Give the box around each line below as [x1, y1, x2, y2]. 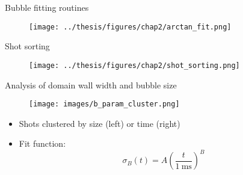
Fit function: [19, 137, 66, 150]
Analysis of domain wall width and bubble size [5, 78, 177, 91]
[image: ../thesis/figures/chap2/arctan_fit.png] [29, 22, 232, 31]
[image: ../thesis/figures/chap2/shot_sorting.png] [29, 61, 240, 70]
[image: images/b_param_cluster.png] [29, 100, 180, 109]
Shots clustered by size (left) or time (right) [19, 117, 180, 129]
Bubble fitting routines [5, 1, 89, 13]
